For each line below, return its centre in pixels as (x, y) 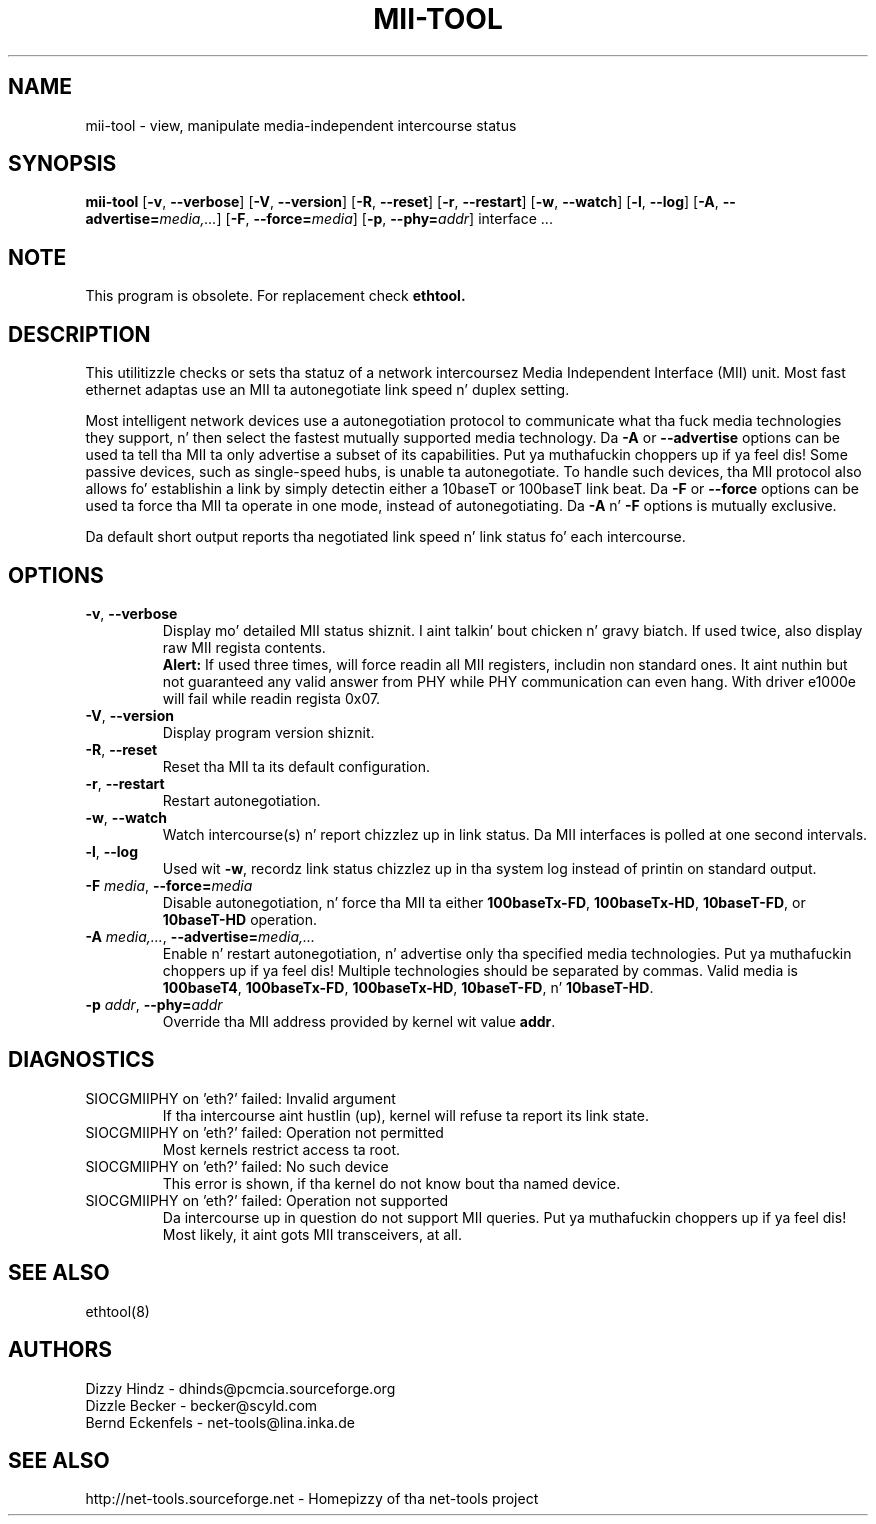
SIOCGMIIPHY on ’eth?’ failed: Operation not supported (267, 1200)
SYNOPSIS (62, 164)
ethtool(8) (117, 1311)
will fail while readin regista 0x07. (271, 698)
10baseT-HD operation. (240, 919)
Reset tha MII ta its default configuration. (296, 766)
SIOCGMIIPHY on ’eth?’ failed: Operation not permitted (264, 1132)
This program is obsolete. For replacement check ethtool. (275, 296)
